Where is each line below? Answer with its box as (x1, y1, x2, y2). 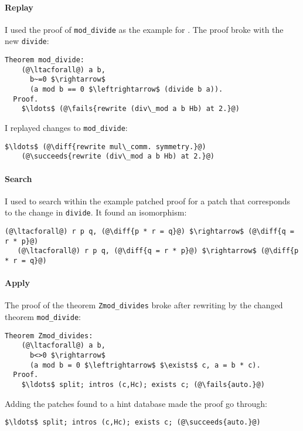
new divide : (5, 35, 49, 47)
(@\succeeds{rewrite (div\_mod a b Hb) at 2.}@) (21, 152, 215, 161)
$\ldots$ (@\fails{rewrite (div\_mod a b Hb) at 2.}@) (21, 105, 240, 113)
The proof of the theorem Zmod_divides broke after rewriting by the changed (5, 299, 283, 311)
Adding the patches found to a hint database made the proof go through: (5, 397, 267, 409)
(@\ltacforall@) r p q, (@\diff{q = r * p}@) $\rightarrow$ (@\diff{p (17, 247, 299, 255)
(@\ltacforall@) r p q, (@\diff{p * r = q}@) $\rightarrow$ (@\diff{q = (5, 227, 294, 236)
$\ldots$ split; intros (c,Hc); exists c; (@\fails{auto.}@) (21, 381, 265, 389)
